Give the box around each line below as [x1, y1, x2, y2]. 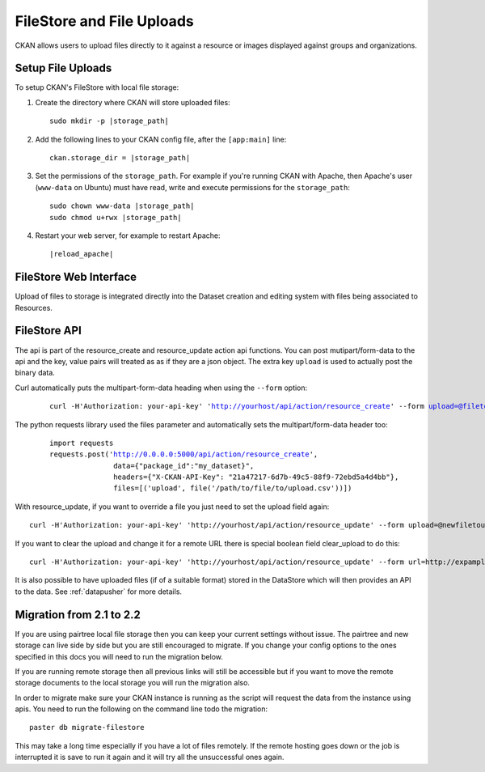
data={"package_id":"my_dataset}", [113, 461, 255, 470]
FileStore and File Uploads [15, 12, 194, 30]
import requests [49, 438, 114, 448]
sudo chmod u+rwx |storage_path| [49, 213, 182, 222]
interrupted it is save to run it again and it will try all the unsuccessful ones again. [15, 753, 285, 762]
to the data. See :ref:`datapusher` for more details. [15, 587, 182, 596]
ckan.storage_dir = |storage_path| [49, 154, 191, 163]
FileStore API [15, 324, 82, 337]
